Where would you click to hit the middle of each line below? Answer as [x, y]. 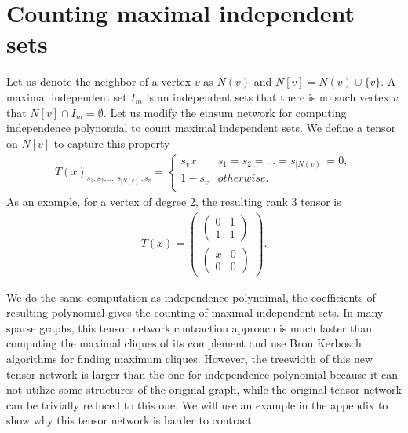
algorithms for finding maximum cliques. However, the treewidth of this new [190, 358]
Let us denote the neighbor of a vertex [99, 81]
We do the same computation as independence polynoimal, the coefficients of [191, 297]
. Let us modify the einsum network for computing [225, 112]
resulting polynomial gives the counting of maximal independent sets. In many [195, 312]
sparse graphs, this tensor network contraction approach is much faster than [189, 327]
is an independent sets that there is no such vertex [268, 96]
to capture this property [112, 143]
